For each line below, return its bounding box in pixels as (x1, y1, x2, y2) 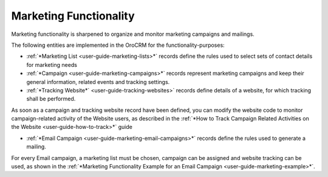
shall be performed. (26, 95, 76, 103)
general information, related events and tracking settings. (26, 78, 170, 85)
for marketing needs (26, 61, 77, 68)
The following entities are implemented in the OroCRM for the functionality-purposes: (11, 41, 225, 49)
